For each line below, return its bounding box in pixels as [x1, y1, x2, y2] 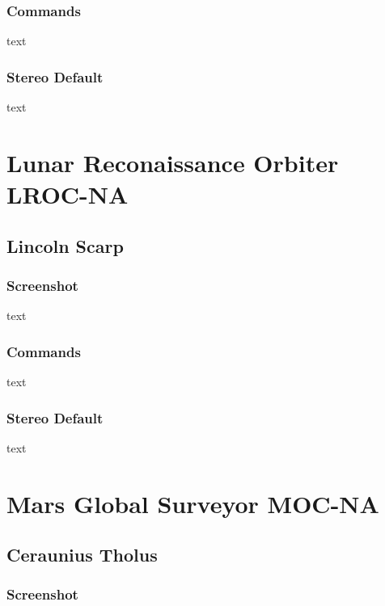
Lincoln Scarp [6, 233, 124, 258]
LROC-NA [6, 178, 129, 210]
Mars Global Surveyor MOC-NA [6, 486, 379, 520]
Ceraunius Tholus [6, 542, 158, 567]
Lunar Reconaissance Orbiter [6, 145, 339, 179]
